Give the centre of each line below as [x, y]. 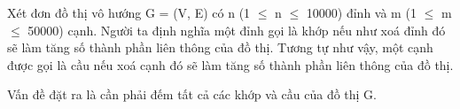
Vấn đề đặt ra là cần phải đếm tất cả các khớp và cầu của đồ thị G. [192, 94]
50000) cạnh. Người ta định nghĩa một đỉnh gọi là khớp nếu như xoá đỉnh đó [237, 30]
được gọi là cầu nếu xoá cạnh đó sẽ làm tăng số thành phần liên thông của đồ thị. [230, 64]
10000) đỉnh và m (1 [361, 12]
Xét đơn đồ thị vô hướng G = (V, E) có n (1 [129, 12]
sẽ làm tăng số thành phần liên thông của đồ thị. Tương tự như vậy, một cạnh [220, 47]
